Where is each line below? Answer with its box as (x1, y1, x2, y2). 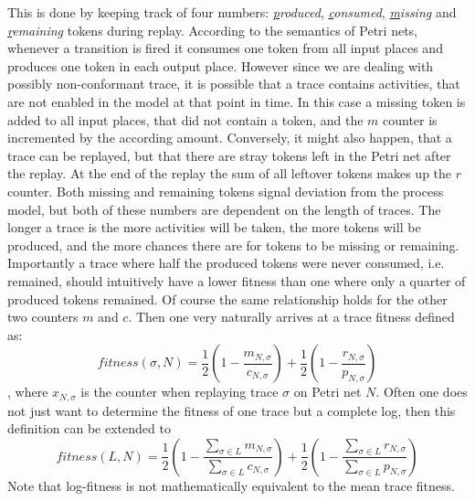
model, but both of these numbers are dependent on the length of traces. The (7, 199, 441, 219)
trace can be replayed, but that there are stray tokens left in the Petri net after (7, 145, 451, 165)
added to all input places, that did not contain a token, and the (7, 110, 364, 129)
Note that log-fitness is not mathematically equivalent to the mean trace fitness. (7, 475, 455, 495)
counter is (383, 110, 438, 129)
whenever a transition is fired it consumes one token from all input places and (7, 38, 443, 58)
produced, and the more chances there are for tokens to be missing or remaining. (7, 235, 459, 254)
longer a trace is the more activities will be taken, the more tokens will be (7, 218, 421, 237)
